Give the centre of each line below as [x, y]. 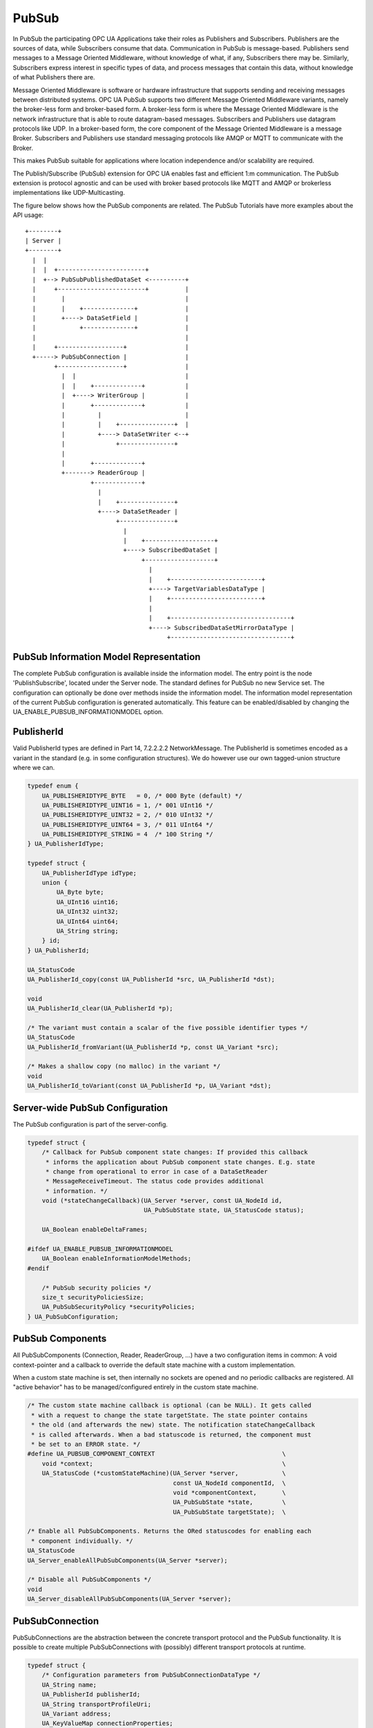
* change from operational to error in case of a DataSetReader [156, 1171]
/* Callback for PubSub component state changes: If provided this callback [175, 1152]
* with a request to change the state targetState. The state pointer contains [170, 1415]
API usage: [28, 215]
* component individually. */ [83, 1541]
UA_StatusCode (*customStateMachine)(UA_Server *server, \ [164, 1473]
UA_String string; [87, 931]
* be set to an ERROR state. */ [86, 1444]
